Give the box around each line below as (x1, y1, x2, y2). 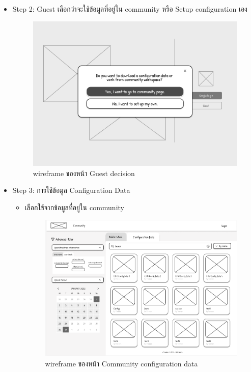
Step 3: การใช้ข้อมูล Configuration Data (12, 185, 130, 195)
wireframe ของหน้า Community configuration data (45, 358, 198, 368)
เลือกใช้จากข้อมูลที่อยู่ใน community (24, 202, 124, 213)
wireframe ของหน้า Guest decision (33, 167, 135, 178)
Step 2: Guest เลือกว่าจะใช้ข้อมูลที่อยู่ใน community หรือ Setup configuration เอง (12, 4, 247, 14)
